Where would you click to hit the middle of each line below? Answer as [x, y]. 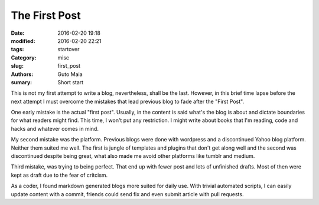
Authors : [22, 74]
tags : [17, 49]
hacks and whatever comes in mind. [55, 128]
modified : [23, 41]
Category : [24, 57]
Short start [71, 82]
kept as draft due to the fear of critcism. [59, 175]
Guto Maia [70, 74]
